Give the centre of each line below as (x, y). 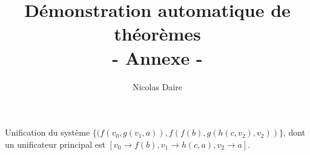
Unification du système (48, 132)
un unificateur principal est (55, 144)
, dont (295, 132)
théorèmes (157, 34)
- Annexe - (157, 57)
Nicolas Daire (157, 86)
